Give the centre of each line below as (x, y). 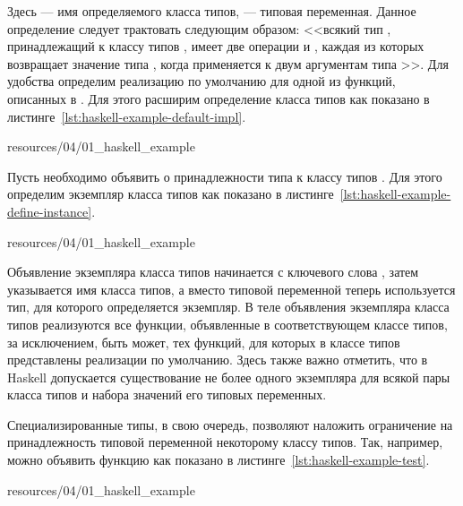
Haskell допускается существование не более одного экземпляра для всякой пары (229, 377)
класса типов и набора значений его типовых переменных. (167, 395)
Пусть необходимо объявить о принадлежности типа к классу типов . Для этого (225, 176)
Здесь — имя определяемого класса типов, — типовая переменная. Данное (212, 11)
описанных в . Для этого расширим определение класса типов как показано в (219, 98)
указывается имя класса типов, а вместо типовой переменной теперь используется (231, 289)
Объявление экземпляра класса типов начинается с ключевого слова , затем (213, 272)
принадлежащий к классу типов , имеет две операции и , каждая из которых (216, 46)
